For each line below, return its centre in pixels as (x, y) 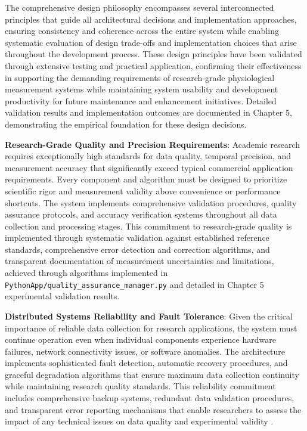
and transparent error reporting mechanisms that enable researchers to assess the (153, 409)
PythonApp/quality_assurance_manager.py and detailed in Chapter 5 (134, 284)
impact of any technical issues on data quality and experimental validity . (139, 421)
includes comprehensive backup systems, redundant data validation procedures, (150, 398)
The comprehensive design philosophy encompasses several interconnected (139, 7)
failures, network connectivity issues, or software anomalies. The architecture (145, 351)
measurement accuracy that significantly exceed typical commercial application (149, 167)
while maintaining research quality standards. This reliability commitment (140, 386)
